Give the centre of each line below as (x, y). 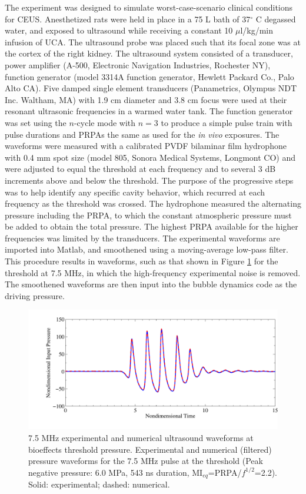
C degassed (276, 19)
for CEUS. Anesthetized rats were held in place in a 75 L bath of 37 (128, 19)
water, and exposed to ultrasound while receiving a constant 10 (119, 30)
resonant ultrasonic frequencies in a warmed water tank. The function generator (149, 111)
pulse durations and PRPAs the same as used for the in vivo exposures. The (142, 134)
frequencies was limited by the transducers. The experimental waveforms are (142, 238)
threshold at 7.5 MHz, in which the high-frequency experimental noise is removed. (153, 272)
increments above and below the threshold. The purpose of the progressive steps (149, 180)
